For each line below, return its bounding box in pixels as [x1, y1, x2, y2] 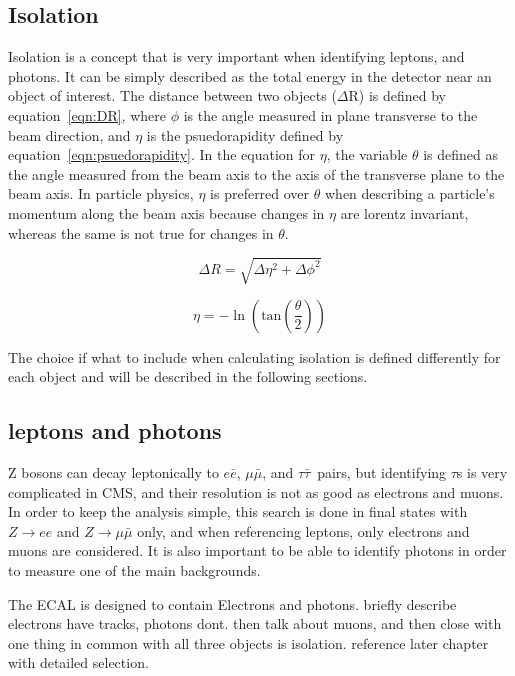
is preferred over [210, 183, 310, 204]
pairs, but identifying [317, 462, 447, 483]
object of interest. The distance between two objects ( [8, 85, 337, 106]
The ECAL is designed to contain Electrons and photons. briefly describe [8, 593, 457, 614]
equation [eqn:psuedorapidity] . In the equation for [8, 144, 316, 165]
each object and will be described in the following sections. [8, 366, 368, 387]
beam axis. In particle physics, [8, 183, 194, 204]
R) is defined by [348, 85, 447, 106]
